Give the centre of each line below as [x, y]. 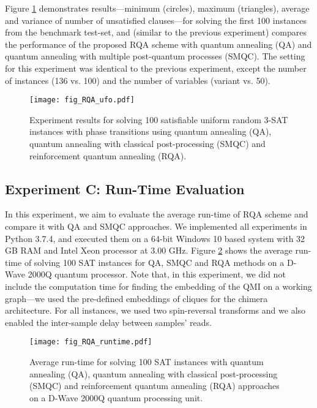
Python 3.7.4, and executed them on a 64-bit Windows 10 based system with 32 [155, 238]
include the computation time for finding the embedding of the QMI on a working [158, 286]
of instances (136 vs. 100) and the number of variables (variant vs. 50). [138, 80]
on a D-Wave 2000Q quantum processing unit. [116, 397]
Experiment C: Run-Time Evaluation [125, 188]
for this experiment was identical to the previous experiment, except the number [156, 68]
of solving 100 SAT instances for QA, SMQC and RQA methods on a [154, 262]
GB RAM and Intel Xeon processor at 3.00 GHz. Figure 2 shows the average [149, 250]
